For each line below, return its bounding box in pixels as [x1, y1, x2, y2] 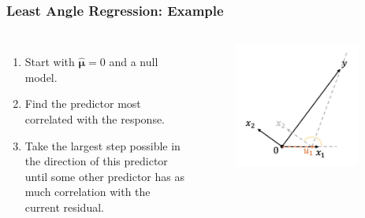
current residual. [24, 198, 104, 215]
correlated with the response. [24, 111, 166, 127]
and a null [109, 54, 158, 70]
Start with [24, 54, 75, 70]
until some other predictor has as [24, 168, 184, 184]
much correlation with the [24, 183, 151, 200]
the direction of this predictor [24, 153, 168, 169]
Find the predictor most [24, 95, 141, 112]
